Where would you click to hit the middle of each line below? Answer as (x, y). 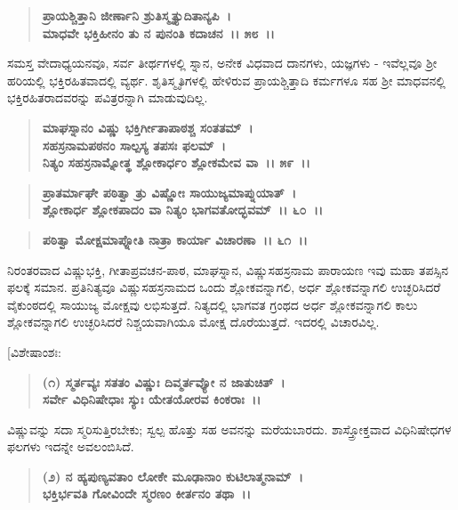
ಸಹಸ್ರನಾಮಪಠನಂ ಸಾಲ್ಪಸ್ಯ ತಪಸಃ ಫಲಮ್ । (134, 145)
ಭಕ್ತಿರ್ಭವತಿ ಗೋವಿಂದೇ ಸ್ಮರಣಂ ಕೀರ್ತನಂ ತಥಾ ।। (146, 494)
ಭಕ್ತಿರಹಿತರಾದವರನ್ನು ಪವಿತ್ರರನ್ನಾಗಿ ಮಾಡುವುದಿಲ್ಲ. (108, 97)
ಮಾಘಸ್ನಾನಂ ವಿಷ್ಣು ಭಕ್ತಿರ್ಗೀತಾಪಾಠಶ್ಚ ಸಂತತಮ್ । (148, 127)
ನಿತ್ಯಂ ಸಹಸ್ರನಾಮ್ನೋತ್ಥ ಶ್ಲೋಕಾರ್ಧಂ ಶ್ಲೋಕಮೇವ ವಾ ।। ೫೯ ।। (176, 162)
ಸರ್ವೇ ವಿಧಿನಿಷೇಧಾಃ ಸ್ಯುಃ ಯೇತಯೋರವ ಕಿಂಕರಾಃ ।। (152, 399)
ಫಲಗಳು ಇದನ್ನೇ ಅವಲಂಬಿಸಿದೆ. (71, 446)
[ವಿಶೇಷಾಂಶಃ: (34, 351)
